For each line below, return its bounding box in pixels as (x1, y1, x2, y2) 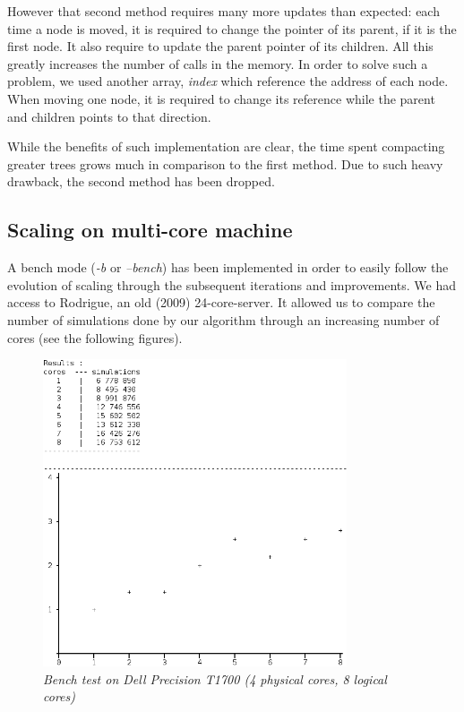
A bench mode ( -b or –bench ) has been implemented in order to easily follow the (7, 258, 449, 277)
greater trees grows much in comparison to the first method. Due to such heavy (7, 154, 443, 173)
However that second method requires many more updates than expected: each (7, 2, 440, 20)
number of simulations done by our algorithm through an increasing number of (7, 310, 440, 329)
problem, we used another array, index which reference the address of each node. (7, 72, 449, 90)
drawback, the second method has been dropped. (7, 172, 275, 191)
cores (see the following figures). (7, 328, 183, 347)
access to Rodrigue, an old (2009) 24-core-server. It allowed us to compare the (7, 293, 435, 312)
